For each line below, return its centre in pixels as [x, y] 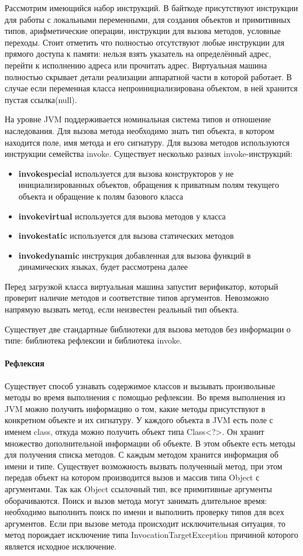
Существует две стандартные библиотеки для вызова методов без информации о [148, 329]
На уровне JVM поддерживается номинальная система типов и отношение [138, 119]
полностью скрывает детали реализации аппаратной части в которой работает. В [148, 76]
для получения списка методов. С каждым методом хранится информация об [142, 454]
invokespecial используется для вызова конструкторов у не [126, 173]
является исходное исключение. [61, 546]
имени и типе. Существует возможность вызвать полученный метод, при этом [144, 466]
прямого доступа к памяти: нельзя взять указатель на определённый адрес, [138, 54]
